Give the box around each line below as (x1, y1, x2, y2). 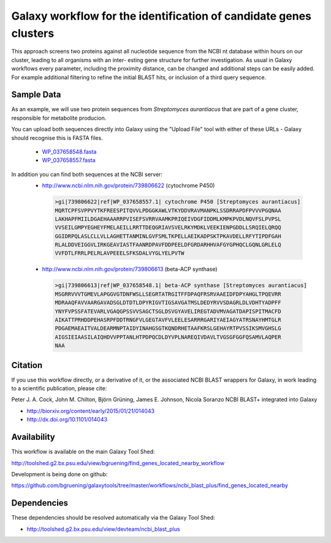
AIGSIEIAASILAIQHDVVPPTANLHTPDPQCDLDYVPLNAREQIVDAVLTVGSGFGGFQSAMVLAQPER (55, 333, 281, 341)
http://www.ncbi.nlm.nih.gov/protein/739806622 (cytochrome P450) (42, 182, 215, 190)
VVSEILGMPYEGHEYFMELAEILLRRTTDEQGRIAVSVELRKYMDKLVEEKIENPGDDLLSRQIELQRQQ (55, 224, 281, 231)
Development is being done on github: (11, 470, 108, 478)
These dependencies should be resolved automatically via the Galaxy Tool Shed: (11, 514, 216, 522)
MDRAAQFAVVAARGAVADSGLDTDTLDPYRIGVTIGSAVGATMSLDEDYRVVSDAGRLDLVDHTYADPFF (55, 299, 281, 306)
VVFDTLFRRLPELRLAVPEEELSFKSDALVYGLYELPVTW (55, 250, 185, 257)
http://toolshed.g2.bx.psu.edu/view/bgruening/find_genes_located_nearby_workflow (11, 459, 225, 466)
